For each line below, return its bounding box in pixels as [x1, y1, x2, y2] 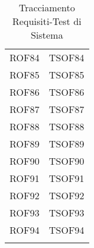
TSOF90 [49, 154, 84, 168]
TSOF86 [49, 85, 84, 99]
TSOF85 [49, 68, 84, 81]
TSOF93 [49, 206, 84, 219]
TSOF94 [49, 223, 84, 237]
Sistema [30, 28, 63, 42]
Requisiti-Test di [12, 14, 82, 28]
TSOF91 [49, 171, 84, 185]
